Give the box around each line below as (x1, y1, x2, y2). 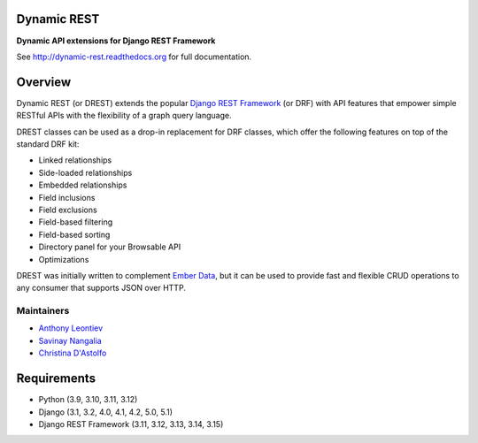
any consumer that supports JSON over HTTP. (16, 283, 186, 294)
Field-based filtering (38, 217, 113, 227)
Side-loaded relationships (38, 167, 133, 178)
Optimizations (38, 254, 89, 264)
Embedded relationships (38, 179, 127, 190)
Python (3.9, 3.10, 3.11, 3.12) (38, 394, 138, 405)
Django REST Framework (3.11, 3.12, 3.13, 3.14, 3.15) (38, 418, 224, 429)
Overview (16, 74, 72, 89)
